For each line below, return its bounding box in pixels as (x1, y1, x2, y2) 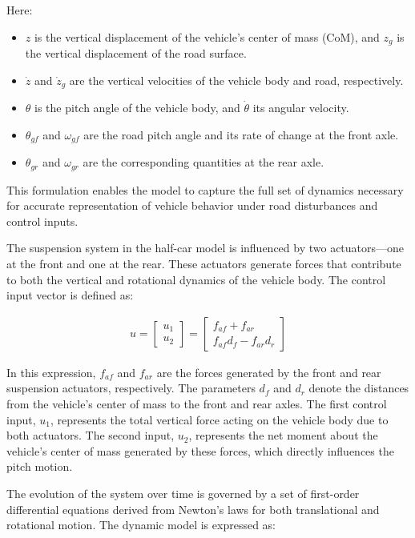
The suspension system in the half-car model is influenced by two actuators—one (6, 239, 405, 256)
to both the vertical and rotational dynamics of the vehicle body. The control (6, 271, 386, 287)
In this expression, (6, 363, 96, 380)
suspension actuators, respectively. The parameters (6, 379, 256, 396)
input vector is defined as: (6, 287, 134, 303)
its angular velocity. (252, 99, 349, 116)
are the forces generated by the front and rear (156, 363, 381, 380)
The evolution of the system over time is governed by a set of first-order (6, 484, 360, 501)
